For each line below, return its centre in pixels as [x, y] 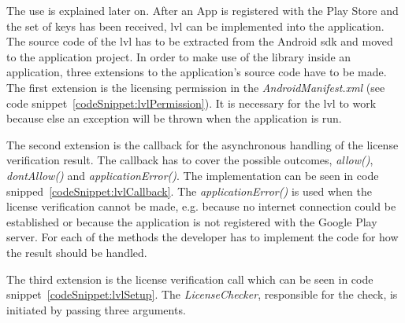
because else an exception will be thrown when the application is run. [174, 118]
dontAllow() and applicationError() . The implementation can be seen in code [193, 175]
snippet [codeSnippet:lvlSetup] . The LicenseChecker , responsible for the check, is [202, 294]
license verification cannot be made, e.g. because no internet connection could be [201, 206]
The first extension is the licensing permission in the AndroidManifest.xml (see [196, 87]
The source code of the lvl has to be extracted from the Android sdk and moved [200, 41]
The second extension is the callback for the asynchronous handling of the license [202, 144]
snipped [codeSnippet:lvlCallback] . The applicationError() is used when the [189, 191]
